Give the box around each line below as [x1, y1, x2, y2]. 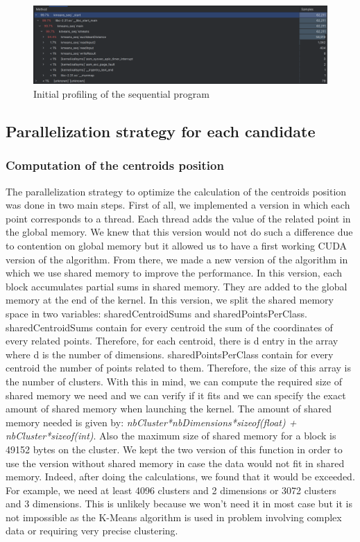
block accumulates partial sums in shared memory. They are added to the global [6, 279, 348, 293]
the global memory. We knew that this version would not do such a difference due [6, 225, 353, 239]
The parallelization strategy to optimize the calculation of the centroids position [6, 184, 347, 198]
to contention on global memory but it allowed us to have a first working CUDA [6, 238, 348, 253]
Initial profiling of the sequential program [33, 87, 209, 101]
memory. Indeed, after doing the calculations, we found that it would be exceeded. [6, 469, 355, 484]
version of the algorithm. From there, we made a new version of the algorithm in [6, 252, 348, 266]
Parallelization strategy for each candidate [6, 121, 316, 142]
